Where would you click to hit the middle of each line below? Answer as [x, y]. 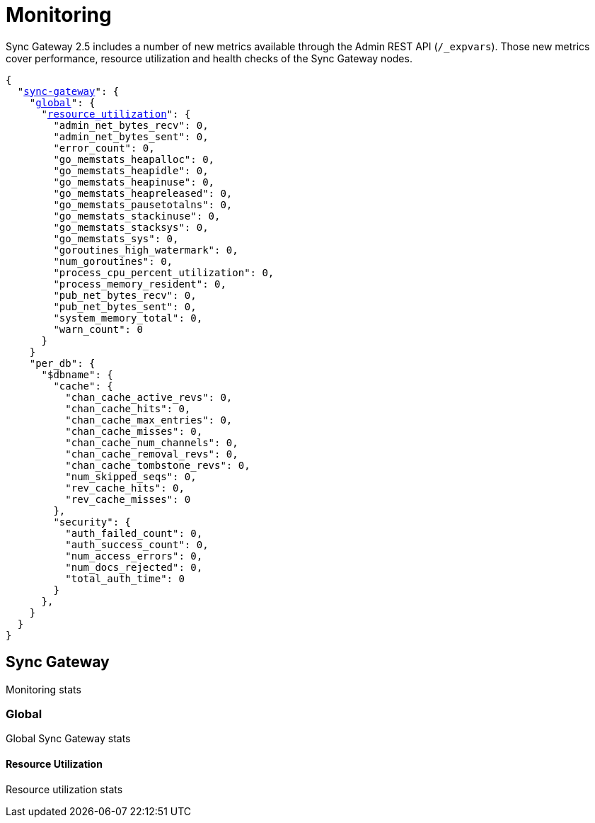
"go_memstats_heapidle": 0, [131, 170]
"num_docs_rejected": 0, [134, 567]
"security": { [92, 522]
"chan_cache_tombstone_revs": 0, [158, 465]
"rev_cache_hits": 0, [125, 488]
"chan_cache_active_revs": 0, [149, 397]
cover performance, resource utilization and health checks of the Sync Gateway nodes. [209, 58]
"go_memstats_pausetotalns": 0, [143, 204]
